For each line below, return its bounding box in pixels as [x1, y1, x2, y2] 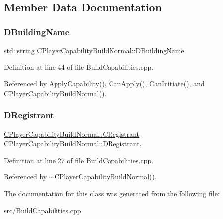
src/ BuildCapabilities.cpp [4, 205, 81, 215]
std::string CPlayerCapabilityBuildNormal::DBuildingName [4, 45, 184, 55]
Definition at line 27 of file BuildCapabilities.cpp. [4, 155, 154, 165]
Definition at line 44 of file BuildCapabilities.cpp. [4, 61, 154, 72]
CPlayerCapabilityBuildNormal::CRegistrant [4, 128, 140, 139]
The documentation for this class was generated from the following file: [4, 188, 220, 198]
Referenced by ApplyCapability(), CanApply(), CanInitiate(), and [4, 78, 205, 89]
